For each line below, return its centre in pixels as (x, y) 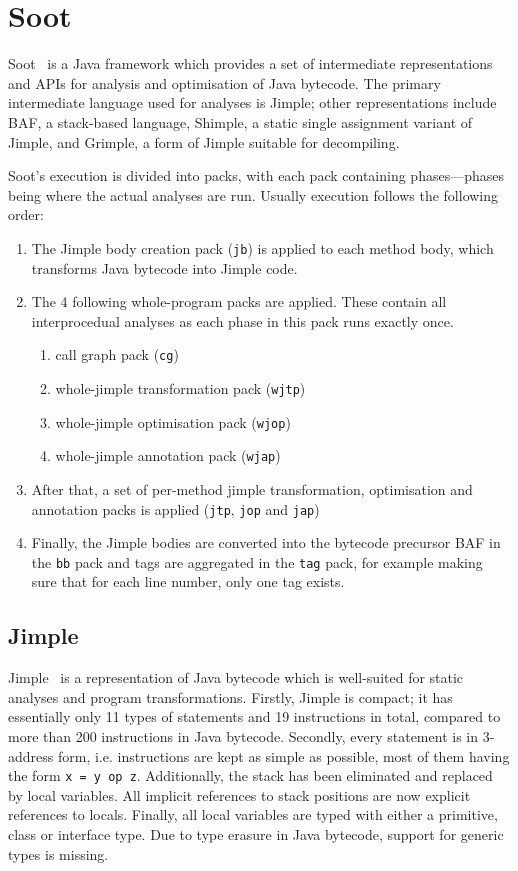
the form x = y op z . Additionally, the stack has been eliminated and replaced (250, 775)
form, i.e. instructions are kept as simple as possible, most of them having (283, 755)
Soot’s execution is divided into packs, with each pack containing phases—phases (256, 175)
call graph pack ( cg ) (117, 354)
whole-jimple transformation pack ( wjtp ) (180, 387)
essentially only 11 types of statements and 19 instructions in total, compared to (254, 716)
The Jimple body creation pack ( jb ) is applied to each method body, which (262, 247)
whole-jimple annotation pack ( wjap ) (168, 455)
